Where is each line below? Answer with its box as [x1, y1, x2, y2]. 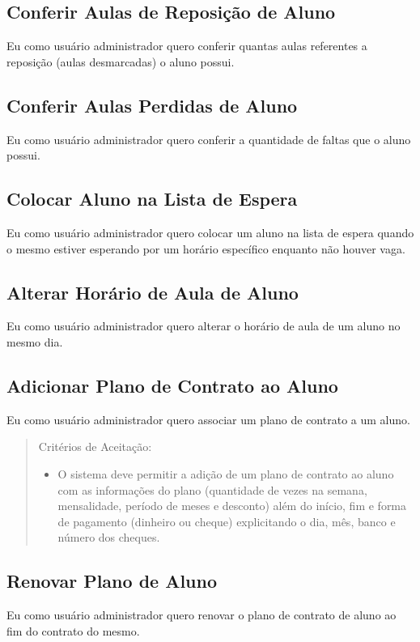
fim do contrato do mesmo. [6, 622, 140, 639]
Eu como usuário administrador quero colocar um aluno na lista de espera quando [6, 223, 414, 240]
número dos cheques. [57, 529, 160, 546]
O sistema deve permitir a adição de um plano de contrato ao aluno [57, 465, 394, 482]
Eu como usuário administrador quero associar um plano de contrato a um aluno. [6, 410, 410, 427]
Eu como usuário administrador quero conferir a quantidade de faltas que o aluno [6, 130, 411, 147]
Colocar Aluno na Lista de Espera [6, 186, 298, 211]
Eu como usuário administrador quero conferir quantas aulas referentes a [6, 37, 367, 54]
